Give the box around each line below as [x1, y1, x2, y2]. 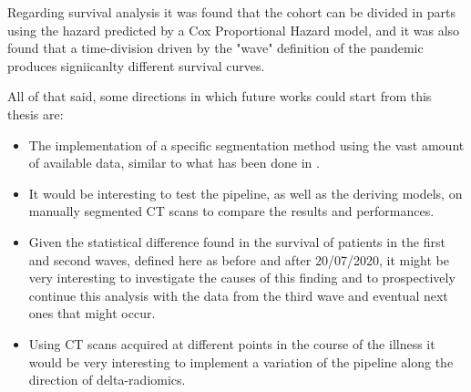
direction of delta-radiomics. [28, 370, 186, 389]
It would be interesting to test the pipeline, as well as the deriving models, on [28, 183, 463, 202]
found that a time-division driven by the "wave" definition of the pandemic [7, 38, 424, 57]
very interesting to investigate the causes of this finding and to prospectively [28, 268, 456, 287]
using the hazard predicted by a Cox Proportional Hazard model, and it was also [7, 20, 460, 39]
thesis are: [7, 104, 64, 123]
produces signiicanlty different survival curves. [7, 56, 265, 75]
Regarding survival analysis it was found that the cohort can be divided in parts [7, 3, 456, 21]
